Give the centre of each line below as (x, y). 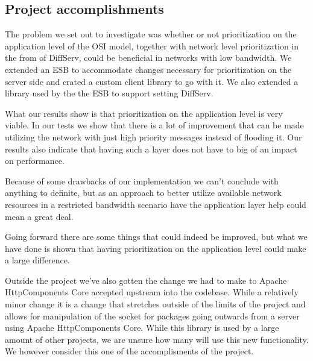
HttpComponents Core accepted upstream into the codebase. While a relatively (152, 292)
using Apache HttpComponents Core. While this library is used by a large (142, 328)
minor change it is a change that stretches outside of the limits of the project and (155, 304)
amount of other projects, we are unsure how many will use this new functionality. (157, 339)
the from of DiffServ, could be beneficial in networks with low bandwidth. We (148, 58)
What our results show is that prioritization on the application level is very (144, 113)
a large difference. (37, 260)
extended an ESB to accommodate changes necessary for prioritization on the (148, 69)
